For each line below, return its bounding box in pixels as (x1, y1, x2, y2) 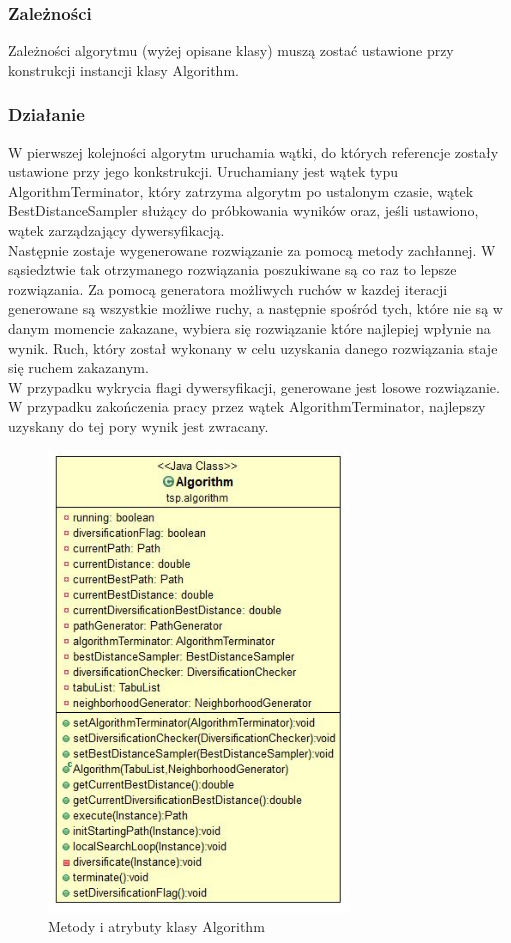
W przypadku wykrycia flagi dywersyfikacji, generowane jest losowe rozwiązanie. (8, 376, 500, 397)
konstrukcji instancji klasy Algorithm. (8, 59, 239, 80)
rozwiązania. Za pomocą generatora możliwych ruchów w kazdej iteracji (8, 278, 448, 299)
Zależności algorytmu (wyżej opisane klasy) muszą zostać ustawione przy (8, 40, 454, 61)
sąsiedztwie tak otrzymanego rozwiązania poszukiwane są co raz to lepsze (8, 259, 457, 280)
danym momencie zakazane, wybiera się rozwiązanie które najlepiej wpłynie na (8, 317, 491, 338)
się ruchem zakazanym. (8, 357, 149, 378)
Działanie (8, 102, 85, 127)
